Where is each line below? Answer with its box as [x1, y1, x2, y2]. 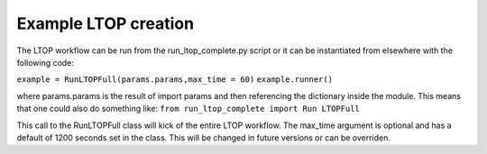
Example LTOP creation [16, 14, 194, 33]
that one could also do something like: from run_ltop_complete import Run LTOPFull [16, 104, 361, 114]
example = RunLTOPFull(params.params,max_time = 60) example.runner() [16, 75, 334, 85]
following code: [16, 57, 74, 68]
